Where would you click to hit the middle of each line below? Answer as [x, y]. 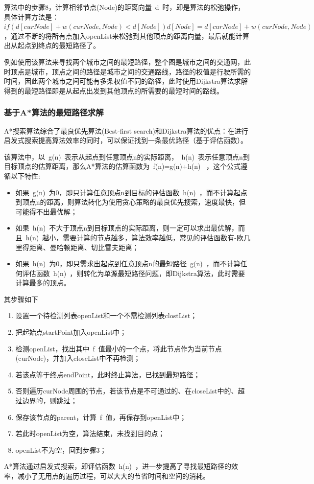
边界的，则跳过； [50, 401]
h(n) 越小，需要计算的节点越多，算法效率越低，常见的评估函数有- [131, 237]
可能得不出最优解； [46, 211]
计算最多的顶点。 [43, 283]
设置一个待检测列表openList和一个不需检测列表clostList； [106, 315]
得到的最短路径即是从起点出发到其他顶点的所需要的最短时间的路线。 [114, 90]
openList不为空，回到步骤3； [61, 449]
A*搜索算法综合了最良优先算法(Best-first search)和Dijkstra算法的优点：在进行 [126, 130]
